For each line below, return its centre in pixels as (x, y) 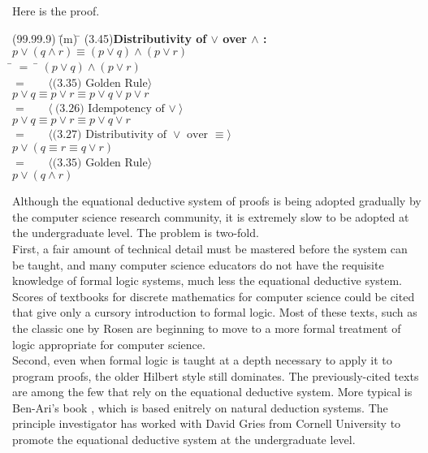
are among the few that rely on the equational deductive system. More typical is (212, 392)
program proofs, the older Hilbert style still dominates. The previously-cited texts (216, 375)
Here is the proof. (56, 11)
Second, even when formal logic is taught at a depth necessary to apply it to (202, 360)
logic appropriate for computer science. (109, 344)
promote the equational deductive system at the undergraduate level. (184, 440)
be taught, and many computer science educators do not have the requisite (198, 264)
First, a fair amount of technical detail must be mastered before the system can (210, 248)
